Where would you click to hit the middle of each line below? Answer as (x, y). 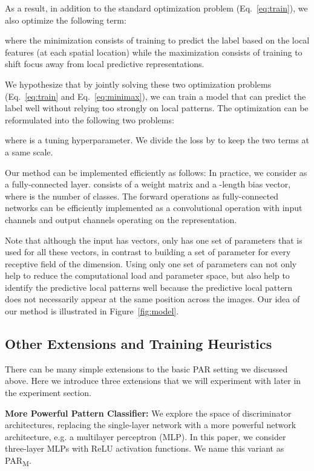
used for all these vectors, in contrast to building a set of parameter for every (148, 252)
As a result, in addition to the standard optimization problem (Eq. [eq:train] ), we (156, 8)
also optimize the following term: (66, 20)
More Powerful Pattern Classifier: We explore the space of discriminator (148, 413)
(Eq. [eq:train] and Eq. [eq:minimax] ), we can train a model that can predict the (155, 96)
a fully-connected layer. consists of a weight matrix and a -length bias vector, (148, 184)
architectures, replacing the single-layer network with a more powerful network (151, 425)
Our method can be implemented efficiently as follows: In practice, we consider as (156, 172)
